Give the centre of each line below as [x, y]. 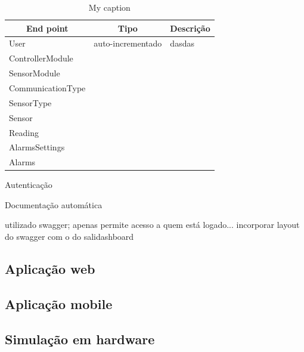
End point [47, 28]
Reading [24, 132]
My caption [109, 7]
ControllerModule [41, 58]
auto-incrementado [128, 43]
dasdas [182, 43]
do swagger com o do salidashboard [69, 237]
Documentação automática [54, 204]
